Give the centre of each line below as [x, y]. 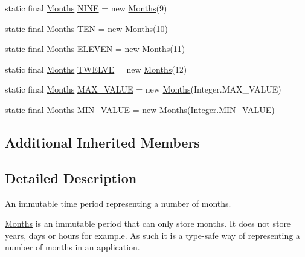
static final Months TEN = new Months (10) [87, 28]
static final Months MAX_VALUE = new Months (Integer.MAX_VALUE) [143, 89]
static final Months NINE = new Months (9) [86, 8]
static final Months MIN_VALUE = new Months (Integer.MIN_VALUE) [140, 109]
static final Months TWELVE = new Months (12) [96, 69]
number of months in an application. [72, 247]
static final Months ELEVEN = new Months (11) [95, 49]
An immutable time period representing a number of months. [118, 203]
